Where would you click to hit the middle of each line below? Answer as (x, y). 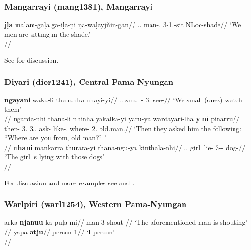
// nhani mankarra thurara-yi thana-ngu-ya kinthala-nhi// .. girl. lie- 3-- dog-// (125, 147)
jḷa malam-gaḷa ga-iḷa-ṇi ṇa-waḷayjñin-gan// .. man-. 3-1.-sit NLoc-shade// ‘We (123, 25)
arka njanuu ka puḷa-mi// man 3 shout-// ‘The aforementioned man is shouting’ (126, 222)
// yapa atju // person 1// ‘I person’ (59, 231)
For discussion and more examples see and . (69, 182)
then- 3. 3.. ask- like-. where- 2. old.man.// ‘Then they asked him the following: (123, 128)
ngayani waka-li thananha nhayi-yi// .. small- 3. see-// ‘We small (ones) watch (123, 99)
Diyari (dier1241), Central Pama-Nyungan (89, 81)
